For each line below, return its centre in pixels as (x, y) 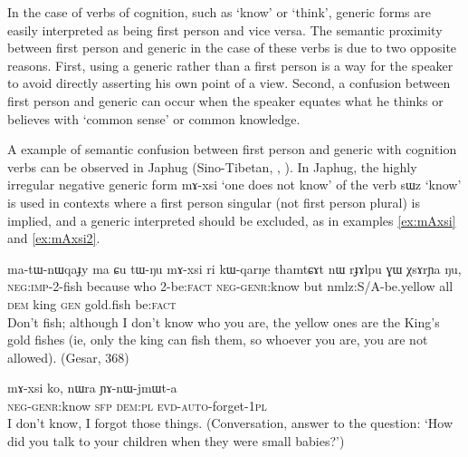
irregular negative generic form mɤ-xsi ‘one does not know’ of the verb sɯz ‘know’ (234, 185)
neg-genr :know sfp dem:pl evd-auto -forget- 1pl (137, 405)
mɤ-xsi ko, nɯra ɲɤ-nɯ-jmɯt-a (92, 388)
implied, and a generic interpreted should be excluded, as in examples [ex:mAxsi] (232, 220)
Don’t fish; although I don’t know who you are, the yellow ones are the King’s (224, 321)
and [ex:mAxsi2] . (54, 238)
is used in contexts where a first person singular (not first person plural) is (214, 202)
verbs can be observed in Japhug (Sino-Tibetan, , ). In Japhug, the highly (212, 166)
